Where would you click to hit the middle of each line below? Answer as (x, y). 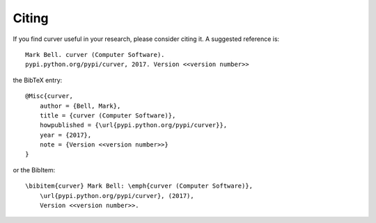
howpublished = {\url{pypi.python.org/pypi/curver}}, (133, 125)
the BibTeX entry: (38, 80)
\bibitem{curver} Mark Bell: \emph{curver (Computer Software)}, (139, 186)
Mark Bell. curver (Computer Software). (95, 55)
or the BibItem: (34, 170)
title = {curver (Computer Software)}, (108, 115)
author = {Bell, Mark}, (80, 106)
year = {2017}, (65, 135)
